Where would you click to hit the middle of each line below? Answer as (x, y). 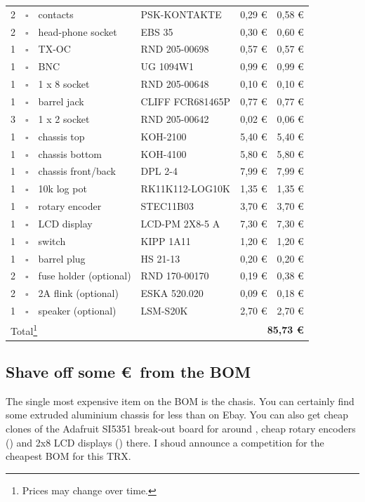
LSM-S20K (164, 311)
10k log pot (62, 189)
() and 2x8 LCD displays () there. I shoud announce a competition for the (165, 442)
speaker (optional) (77, 311)
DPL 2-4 (159, 171)
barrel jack (61, 101)
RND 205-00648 (175, 84)
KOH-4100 (164, 153)
